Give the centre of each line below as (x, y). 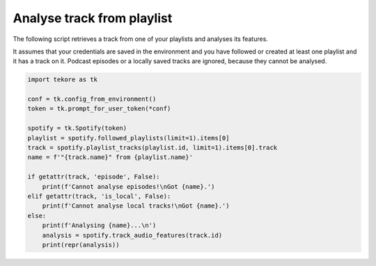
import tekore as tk (62, 80)
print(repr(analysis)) (81, 244)
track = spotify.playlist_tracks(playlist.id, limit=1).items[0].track (152, 148)
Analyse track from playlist (93, 18)
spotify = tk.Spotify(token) (77, 128)
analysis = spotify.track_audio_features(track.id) (132, 235)
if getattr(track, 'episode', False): (94, 177)
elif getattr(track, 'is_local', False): (99, 196)
